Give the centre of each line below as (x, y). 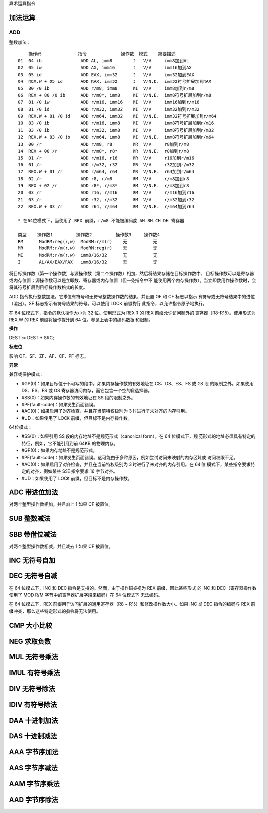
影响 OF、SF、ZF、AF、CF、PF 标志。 (49, 356)
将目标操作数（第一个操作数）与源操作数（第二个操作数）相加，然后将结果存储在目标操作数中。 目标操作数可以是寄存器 (132, 273)
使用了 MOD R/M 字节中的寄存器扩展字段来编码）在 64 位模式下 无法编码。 (86, 595)
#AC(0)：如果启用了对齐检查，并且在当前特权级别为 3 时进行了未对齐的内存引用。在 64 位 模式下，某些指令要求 (136, 464)
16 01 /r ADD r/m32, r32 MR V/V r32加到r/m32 (106, 165)
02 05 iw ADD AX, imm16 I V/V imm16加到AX (105, 68)
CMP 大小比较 (31, 625)
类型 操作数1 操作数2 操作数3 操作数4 (89, 234)
